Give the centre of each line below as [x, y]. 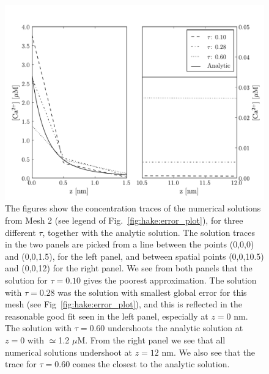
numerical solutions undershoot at [68, 352]
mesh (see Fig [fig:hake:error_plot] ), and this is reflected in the [124, 304]
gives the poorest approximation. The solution [170, 280]
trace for [21, 364]
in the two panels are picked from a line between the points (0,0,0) [130, 244]
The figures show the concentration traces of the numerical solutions [133, 208]
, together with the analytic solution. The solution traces [149, 232]
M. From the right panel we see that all [151, 339]
